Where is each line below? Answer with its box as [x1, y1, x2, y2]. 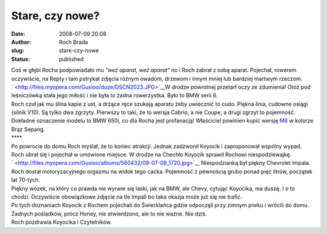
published [59, 55, 84, 63]
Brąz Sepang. [11, 126, 45, 133]
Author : [11, 38, 31, 45]
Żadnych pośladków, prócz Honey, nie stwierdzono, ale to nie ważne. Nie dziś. [11, 210, 207, 217]
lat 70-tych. [11, 176, 41, 184]
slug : [11, 47, 24, 54]
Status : [11, 55, 30, 63]
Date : [11, 30, 25, 37]
